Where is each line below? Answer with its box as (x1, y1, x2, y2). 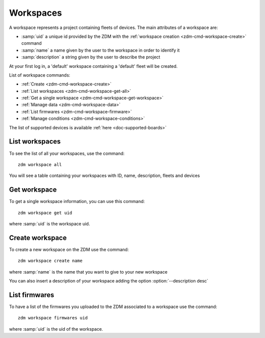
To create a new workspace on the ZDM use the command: (9, 246, 129, 253)
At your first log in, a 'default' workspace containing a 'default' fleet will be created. (9, 63, 178, 69)
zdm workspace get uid (18, 210, 73, 216)
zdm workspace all (18, 162, 62, 167)
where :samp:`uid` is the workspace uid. (9, 221, 90, 226)
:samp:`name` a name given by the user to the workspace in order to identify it (21, 47, 180, 53)
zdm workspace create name (18, 258, 83, 264)
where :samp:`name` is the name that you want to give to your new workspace (9, 269, 168, 275)
